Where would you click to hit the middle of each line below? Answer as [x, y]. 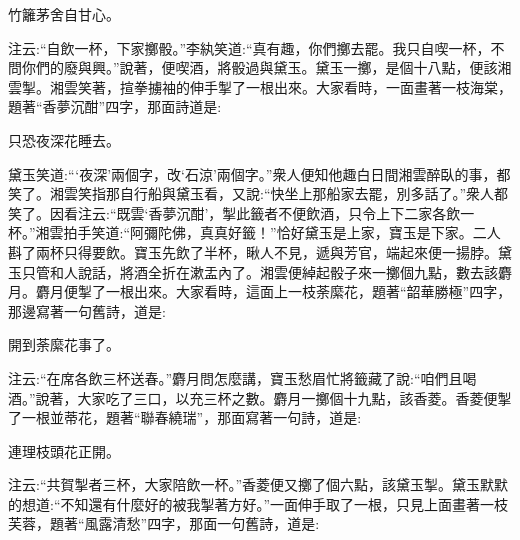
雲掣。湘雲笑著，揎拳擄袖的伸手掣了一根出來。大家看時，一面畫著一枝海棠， [260, 86]
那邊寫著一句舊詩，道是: [87, 310]
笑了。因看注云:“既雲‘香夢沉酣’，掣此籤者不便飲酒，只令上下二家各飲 [234, 212]
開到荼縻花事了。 [64, 344]
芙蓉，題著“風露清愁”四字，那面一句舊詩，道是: [164, 523]
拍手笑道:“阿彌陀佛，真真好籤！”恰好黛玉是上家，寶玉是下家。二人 [282, 232]
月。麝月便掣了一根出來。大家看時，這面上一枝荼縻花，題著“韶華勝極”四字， [260, 291]
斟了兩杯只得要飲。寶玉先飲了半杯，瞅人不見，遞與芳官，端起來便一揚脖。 [253, 251]
